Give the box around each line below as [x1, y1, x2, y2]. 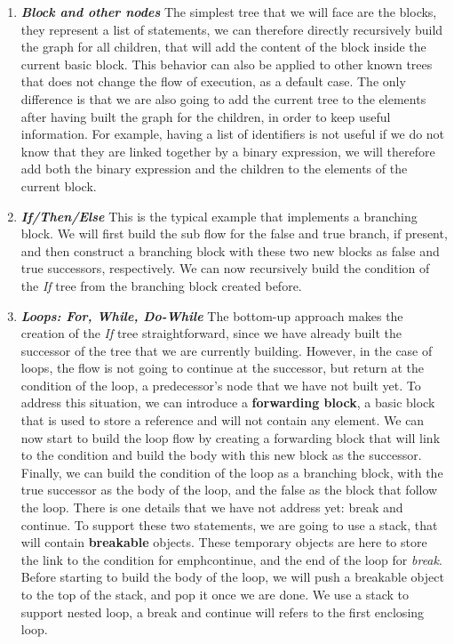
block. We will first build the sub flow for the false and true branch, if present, [20, 224, 448, 243]
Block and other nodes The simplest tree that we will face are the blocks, [20, 3, 437, 20]
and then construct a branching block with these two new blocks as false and [20, 241, 440, 260]
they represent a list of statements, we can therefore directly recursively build [20, 20, 443, 38]
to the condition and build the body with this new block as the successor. [20, 446, 422, 464]
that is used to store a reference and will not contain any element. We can [20, 411, 425, 430]
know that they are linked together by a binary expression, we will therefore [20, 141, 435, 160]
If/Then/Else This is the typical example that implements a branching [20, 206, 418, 225]
